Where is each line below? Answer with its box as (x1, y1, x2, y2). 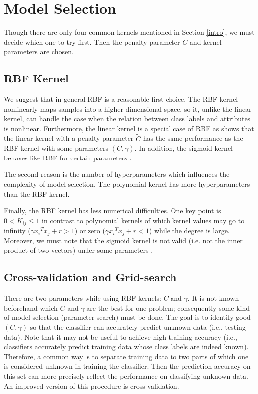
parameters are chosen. (4, 46, 74, 57)
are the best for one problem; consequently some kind (86, 302, 250, 313)
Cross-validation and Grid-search (4, 269, 177, 285)
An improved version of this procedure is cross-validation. (4, 380, 179, 391)
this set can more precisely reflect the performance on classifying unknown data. (4, 370, 248, 381)
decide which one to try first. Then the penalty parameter (4, 36, 180, 47)
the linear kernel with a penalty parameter (4, 133, 134, 143)
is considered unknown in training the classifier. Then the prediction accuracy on (4, 361, 251, 371)
